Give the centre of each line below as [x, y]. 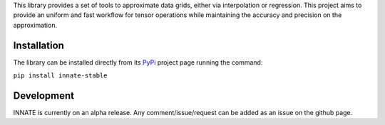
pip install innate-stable [60, 76]
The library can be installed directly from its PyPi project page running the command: [138, 62]
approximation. [35, 25]
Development [44, 96]
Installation [38, 45]
